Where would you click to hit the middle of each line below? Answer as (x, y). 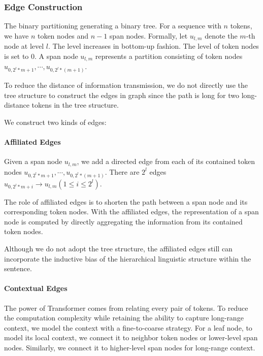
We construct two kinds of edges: (55, 122)
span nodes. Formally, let (149, 35)
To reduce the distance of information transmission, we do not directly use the (126, 85)
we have (17, 35)
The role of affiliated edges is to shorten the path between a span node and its (126, 201)
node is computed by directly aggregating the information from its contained (123, 221)
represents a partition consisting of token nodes (169, 56)
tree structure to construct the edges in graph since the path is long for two (122, 95)
